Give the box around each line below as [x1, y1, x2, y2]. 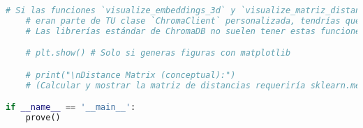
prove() [25, 113, 61, 123]
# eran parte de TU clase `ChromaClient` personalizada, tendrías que [25, 15, 361, 26]
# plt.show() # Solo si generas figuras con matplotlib [25, 48, 291, 58]
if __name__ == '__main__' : [6, 102, 136, 113]
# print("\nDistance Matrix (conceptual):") [25, 70, 236, 80]
